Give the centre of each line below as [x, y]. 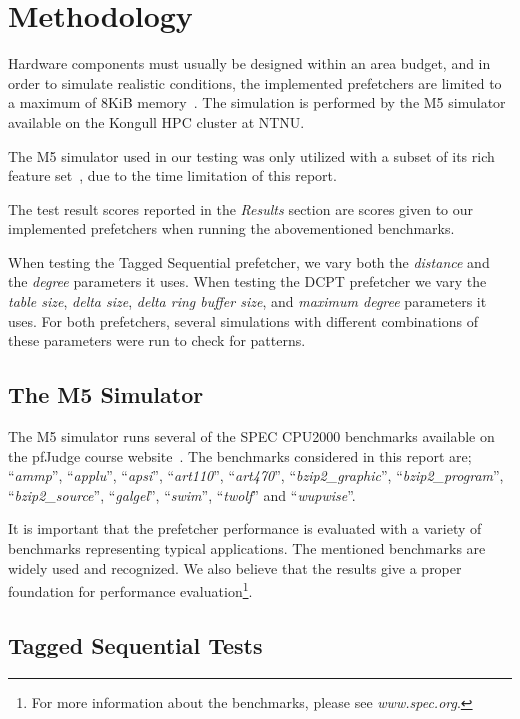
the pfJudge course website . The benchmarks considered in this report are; [240, 455]
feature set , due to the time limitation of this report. [172, 175]
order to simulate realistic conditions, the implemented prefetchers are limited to [255, 82]
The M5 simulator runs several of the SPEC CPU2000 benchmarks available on [251, 436]
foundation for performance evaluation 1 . [130, 589]
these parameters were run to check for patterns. [157, 340]
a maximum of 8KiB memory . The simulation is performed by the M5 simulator [257, 102]
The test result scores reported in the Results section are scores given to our [241, 208]
